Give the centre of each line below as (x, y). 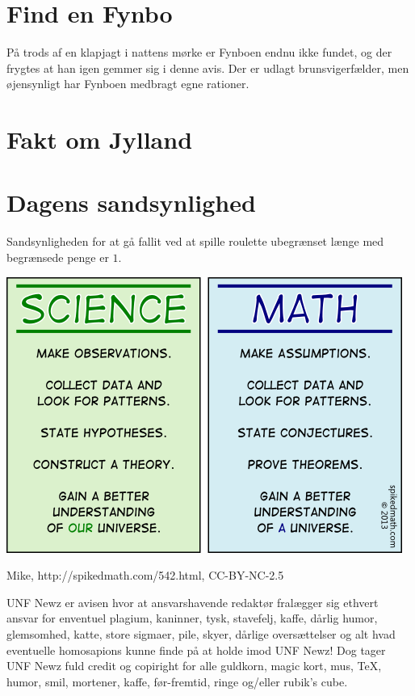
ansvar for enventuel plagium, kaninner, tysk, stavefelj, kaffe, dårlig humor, (192, 618)
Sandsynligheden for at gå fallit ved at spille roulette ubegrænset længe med (195, 241)
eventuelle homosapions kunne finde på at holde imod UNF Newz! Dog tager (196, 650)
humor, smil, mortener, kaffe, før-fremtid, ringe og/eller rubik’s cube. (177, 681)
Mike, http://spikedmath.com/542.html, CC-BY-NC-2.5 (145, 575)
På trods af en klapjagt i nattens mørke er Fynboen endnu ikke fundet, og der (199, 52)
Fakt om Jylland (100, 139)
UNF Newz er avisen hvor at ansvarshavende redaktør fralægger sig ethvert (193, 602)
